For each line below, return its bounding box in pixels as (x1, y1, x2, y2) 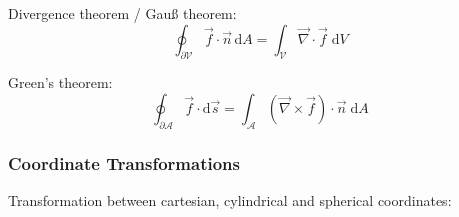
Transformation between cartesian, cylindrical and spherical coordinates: (8, 190, 452, 210)
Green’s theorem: (8, 72, 113, 93)
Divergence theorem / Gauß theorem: (8, 3, 237, 23)
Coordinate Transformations (8, 150, 240, 175)
